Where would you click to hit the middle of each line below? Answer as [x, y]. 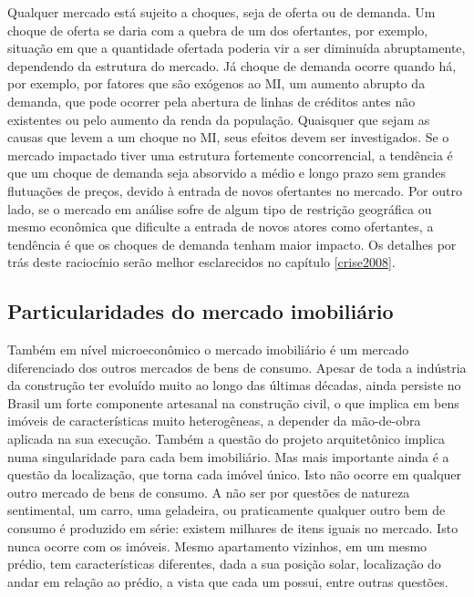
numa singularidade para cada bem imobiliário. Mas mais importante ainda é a [228, 456]
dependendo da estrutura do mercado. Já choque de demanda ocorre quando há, [232, 65]
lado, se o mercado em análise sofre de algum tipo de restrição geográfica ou [220, 208]
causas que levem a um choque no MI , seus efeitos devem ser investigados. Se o [228, 137]
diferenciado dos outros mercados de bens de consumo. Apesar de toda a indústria [237, 367]
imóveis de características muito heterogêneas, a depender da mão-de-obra [214, 421]
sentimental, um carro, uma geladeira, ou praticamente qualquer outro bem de [227, 510]
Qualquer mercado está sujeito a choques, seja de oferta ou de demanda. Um [222, 12]
